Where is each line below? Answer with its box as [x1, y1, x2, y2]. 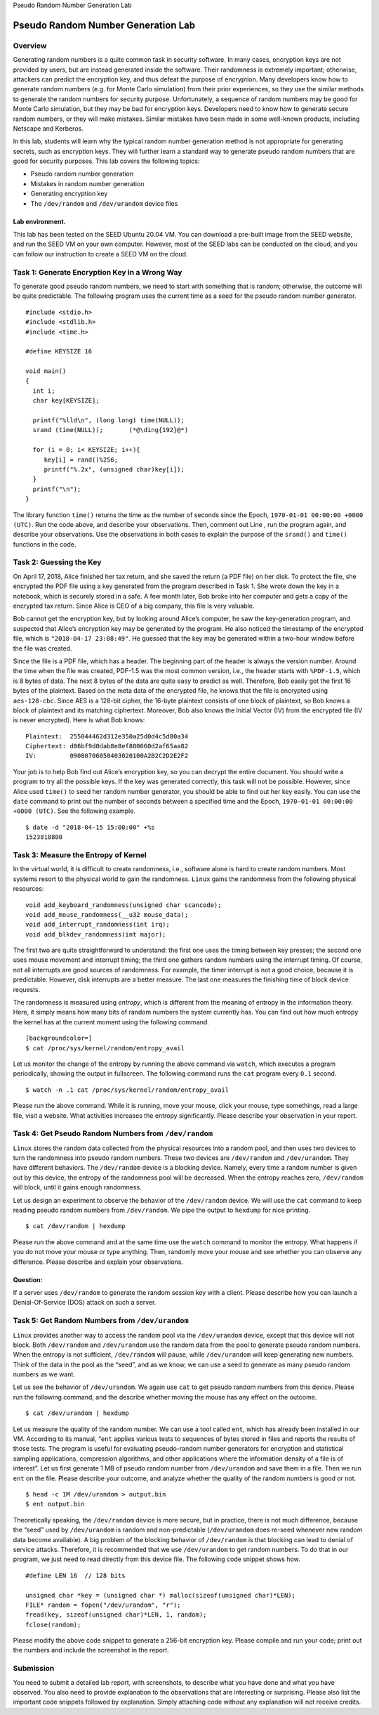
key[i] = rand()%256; [44, 455, 119, 464]
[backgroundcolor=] [25, 1034, 93, 1043]
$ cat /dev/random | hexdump [25, 1222, 126, 1230]
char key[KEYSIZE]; [32, 397, 100, 405]
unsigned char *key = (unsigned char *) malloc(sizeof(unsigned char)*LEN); [25, 1591, 296, 1599]
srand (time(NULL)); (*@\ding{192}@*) [32, 426, 189, 434]
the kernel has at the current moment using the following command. [13, 1017, 210, 1026]
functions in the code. [13, 540, 77, 548]
